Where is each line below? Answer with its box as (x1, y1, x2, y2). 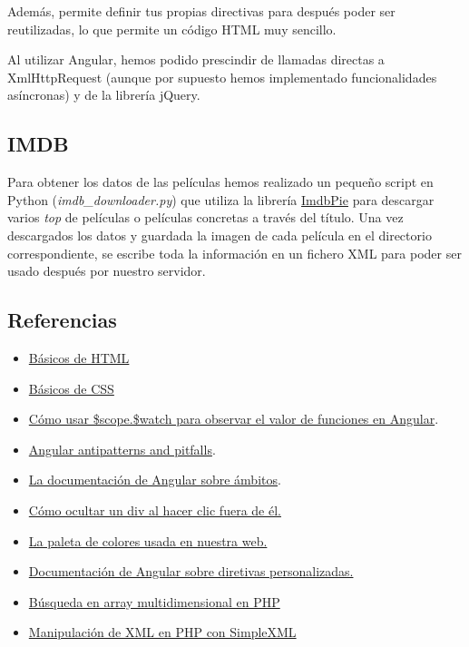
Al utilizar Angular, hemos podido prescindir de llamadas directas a (7, 50, 385, 69)
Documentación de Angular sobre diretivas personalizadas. (28, 562, 354, 581)
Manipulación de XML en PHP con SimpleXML (28, 622, 297, 642)
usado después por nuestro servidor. (7, 261, 206, 280)
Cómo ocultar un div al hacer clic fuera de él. (28, 500, 281, 519)
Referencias (7, 306, 117, 334)
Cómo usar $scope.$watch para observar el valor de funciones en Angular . (28, 409, 439, 428)
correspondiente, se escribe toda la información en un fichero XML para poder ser (7, 243, 462, 262)
